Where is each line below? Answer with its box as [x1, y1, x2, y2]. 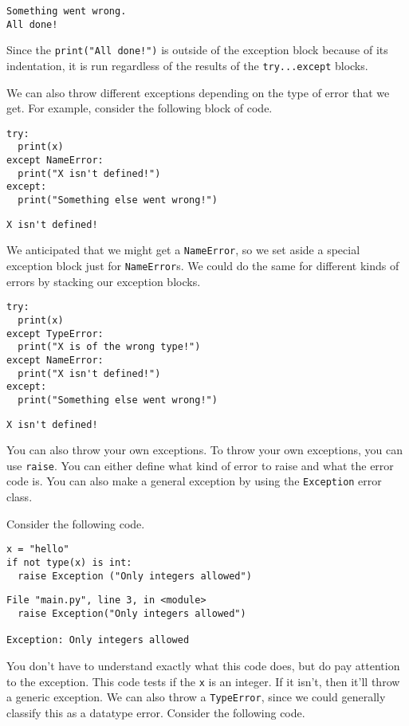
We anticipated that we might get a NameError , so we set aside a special [6, 241, 360, 258]
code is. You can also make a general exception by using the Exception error [6, 473, 382, 489]
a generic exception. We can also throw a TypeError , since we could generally [6, 689, 386, 705]
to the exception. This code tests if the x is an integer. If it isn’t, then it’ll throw [6, 673, 400, 689]
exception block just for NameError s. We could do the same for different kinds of [6, 257, 399, 274]
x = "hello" [6, 544, 69, 555]
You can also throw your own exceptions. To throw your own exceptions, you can [6, 441, 403, 458]
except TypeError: [6, 328, 104, 339]
